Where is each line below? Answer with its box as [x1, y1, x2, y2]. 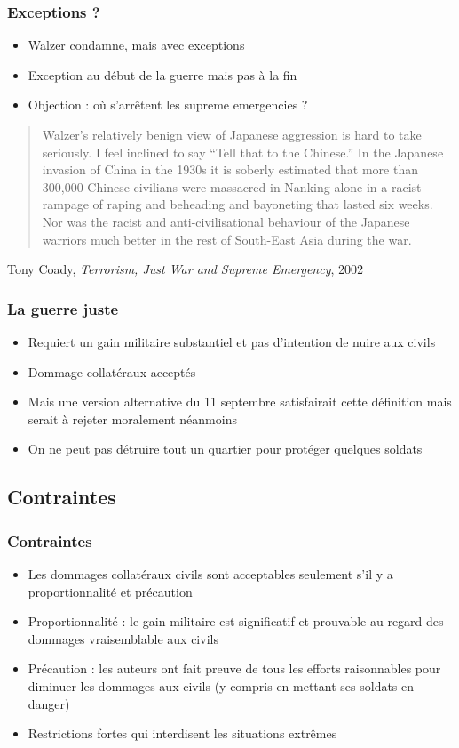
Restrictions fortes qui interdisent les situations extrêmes [28, 724, 337, 743]
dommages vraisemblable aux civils [28, 629, 218, 647]
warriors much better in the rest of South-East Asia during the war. [42, 229, 412, 248]
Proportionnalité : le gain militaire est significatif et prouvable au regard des [28, 612, 444, 631]
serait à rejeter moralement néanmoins [28, 409, 237, 428]
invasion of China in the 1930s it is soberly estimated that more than [42, 160, 418, 179]
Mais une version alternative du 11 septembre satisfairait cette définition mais [28, 392, 452, 411]
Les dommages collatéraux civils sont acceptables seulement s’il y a [28, 564, 393, 583]
